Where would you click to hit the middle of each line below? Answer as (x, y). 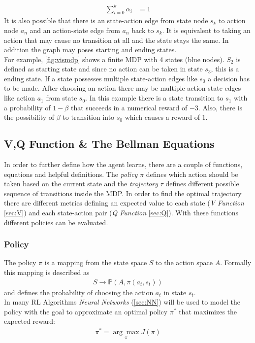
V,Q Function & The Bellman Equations (109, 144)
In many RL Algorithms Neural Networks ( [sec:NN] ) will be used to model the (122, 302)
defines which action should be (192, 174)
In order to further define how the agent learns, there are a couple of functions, (123, 164)
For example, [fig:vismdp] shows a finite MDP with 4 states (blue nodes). (114, 59)
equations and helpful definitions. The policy (71, 174)
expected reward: (30, 321)
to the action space (184, 262)
